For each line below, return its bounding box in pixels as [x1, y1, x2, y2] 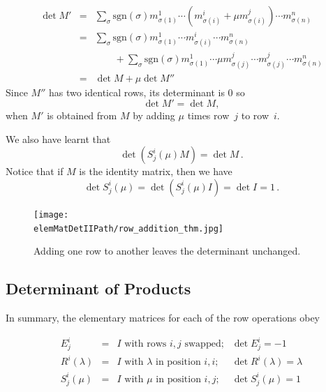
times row [187, 108, 230, 123]
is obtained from [47, 108, 117, 123]
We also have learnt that [6, 131, 111, 146]
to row [241, 108, 269, 123]
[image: [34, 209, 69, 220]
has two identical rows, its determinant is [48, 84, 225, 99]
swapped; [184, 339, 224, 349]
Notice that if [6, 164, 64, 179]
